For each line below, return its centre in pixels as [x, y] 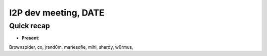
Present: [30, 38]
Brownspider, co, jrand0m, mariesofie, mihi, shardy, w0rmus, [71, 47]
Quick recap [30, 26]
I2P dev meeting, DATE [57, 13]
